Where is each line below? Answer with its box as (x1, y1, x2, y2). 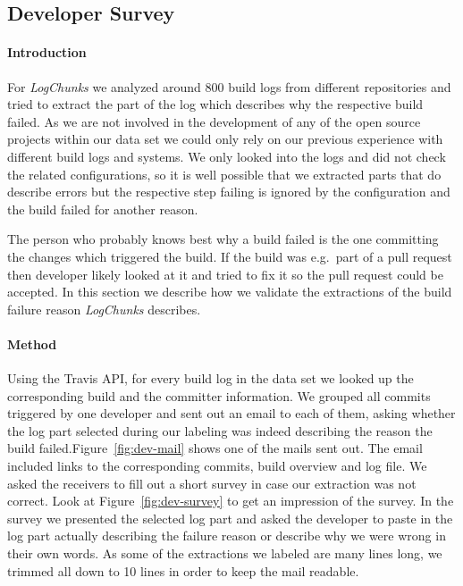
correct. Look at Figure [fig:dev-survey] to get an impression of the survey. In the (7, 491, 454, 510)
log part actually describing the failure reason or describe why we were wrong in (7, 526, 446, 545)
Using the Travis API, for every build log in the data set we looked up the (7, 369, 414, 388)
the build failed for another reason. (7, 199, 198, 218)
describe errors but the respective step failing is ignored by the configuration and (7, 182, 450, 201)
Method (7, 334, 57, 353)
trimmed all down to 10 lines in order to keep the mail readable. (7, 561, 359, 580)
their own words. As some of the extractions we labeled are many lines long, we (7, 544, 442, 563)
